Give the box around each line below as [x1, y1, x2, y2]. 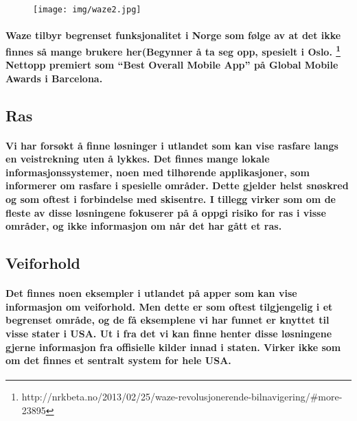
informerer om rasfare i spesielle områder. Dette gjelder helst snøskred [5, 178, 349, 193]
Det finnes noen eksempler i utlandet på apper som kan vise [5, 286, 297, 300]
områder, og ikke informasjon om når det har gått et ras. [5, 219, 282, 233]
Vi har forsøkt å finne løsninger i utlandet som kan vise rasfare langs [5, 138, 338, 152]
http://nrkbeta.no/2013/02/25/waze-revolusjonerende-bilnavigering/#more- [21, 389, 343, 404]
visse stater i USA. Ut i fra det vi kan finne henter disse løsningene [5, 326, 332, 340]
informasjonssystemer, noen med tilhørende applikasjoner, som [5, 165, 310, 179]
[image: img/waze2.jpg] [33, 5, 141, 14]
